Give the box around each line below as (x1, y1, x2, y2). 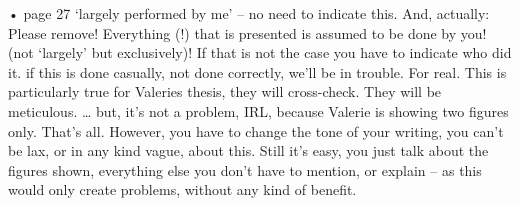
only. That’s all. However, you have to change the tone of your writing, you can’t (8, 120, 504, 141)
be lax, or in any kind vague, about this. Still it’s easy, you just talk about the (8, 140, 489, 161)
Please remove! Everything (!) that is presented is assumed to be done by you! (8, 22, 487, 43)
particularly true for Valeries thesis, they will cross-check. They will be (8, 81, 442, 102)
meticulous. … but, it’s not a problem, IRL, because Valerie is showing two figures (8, 100, 509, 121)
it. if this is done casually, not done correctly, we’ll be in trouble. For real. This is (8, 61, 507, 82)
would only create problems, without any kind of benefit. (8, 179, 357, 200)
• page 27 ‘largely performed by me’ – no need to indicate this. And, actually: (8, 3, 490, 23)
